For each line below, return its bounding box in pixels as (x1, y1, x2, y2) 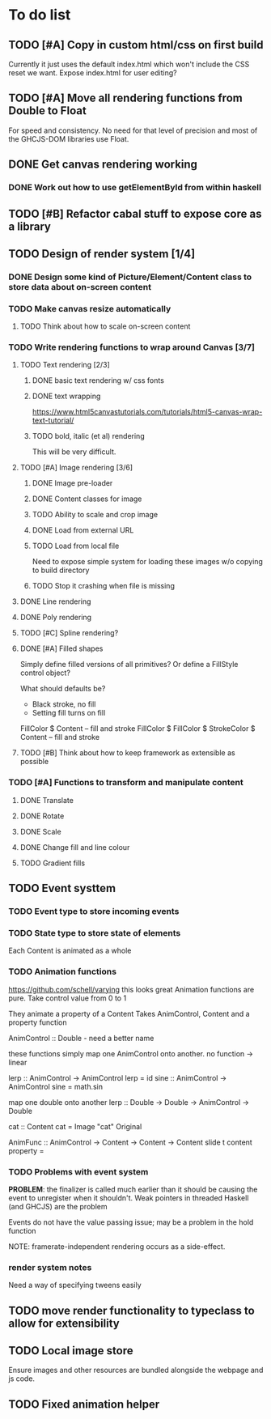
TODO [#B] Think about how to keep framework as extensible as (19, 748, 236, 758)
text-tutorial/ (32, 415, 74, 426)
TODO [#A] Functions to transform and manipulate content (8, 777, 244, 788)
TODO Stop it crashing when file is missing (32, 581, 176, 591)
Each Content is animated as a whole (8, 945, 132, 956)
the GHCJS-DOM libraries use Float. (8, 134, 129, 143)
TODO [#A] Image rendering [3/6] (19, 463, 133, 473)
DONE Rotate (19, 811, 65, 821)
